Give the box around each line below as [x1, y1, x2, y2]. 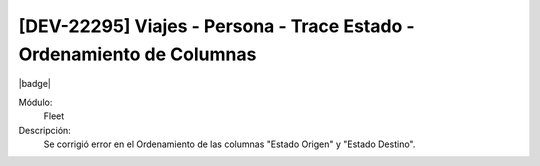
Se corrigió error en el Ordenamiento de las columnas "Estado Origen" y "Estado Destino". [43, 138, 416, 150]
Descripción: [18, 124, 72, 136]
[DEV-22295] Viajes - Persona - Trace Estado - [18, 15, 415, 37]
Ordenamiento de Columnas [18, 43, 257, 65]
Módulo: [18, 96, 53, 108]
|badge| [18, 78, 52, 90]
